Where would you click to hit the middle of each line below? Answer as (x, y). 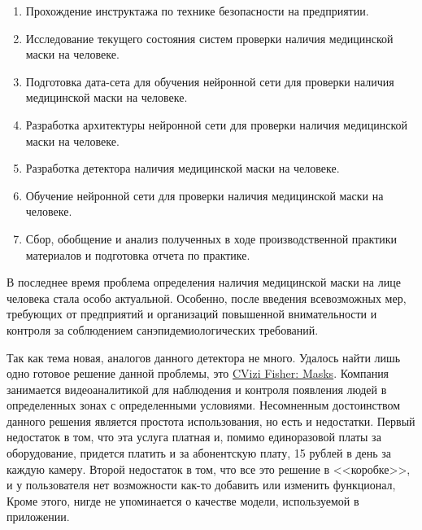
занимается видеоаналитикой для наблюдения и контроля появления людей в (197, 389)
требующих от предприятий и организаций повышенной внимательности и (192, 314)
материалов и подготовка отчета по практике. (138, 254)
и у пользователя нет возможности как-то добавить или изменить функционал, (201, 485)
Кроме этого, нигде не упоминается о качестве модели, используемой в (183, 500)
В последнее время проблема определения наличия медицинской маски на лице (204, 282)
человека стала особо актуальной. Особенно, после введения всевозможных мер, (207, 298)
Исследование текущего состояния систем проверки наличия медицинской (209, 38)
